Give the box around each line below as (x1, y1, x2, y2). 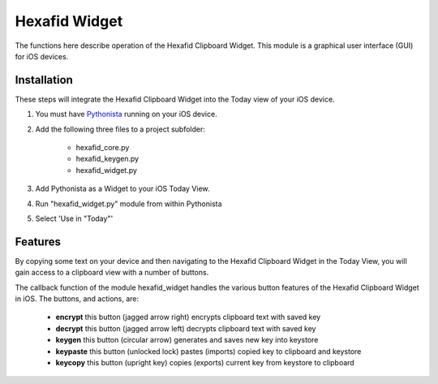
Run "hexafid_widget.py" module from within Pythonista (35, 199, 222, 209)
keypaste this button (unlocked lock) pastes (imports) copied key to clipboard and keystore (55, 346, 362, 356)
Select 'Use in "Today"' (35, 214, 114, 223)
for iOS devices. (15, 51, 69, 61)
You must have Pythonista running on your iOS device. (35, 110, 218, 119)
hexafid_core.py (75, 143, 130, 153)
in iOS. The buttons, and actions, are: (15, 294, 140, 304)
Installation (15, 73, 73, 87)
